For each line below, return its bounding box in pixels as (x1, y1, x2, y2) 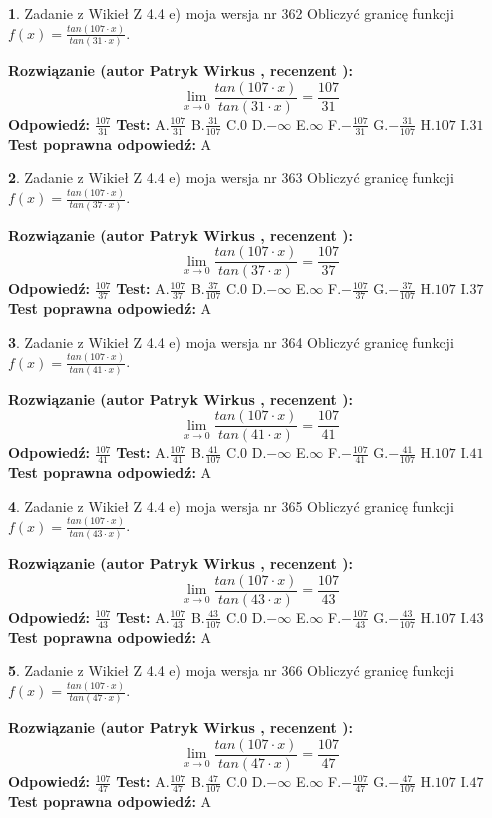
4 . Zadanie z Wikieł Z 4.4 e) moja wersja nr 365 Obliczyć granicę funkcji (8, 495, 454, 516)
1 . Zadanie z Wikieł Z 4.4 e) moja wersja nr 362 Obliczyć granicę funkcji (8, 3, 454, 23)
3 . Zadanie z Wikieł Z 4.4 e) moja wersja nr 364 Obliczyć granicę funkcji (8, 331, 454, 352)
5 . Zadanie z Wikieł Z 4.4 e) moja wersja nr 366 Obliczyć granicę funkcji (8, 660, 454, 681)
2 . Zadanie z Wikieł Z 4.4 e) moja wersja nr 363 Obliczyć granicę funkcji (8, 167, 454, 188)
